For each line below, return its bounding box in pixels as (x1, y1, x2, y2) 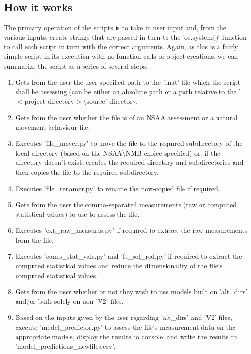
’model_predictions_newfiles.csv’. (15, 341, 116, 351)
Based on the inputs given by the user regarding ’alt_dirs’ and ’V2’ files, (15, 312, 232, 322)
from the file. (15, 234, 54, 245)
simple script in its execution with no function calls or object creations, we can (4, 51, 238, 61)
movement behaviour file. (15, 122, 90, 132)
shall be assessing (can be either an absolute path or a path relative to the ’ (15, 86, 241, 96)
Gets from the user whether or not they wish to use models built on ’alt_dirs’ (15, 286, 248, 297)
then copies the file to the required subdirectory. (15, 166, 159, 177)
